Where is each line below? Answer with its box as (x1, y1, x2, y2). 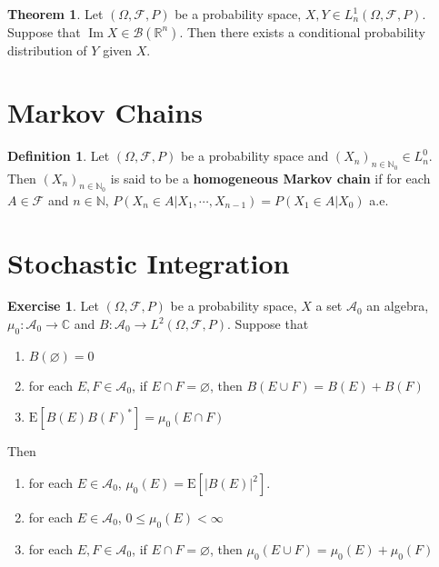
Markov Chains (7, 94, 203, 131)
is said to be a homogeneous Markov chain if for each (110, 168, 431, 187)
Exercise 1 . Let (7, 296, 99, 315)
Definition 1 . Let (7, 146, 110, 165)
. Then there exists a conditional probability (179, 22, 425, 41)
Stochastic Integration (7, 244, 290, 281)
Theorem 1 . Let (7, 5, 104, 23)
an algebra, (366, 296, 429, 315)
